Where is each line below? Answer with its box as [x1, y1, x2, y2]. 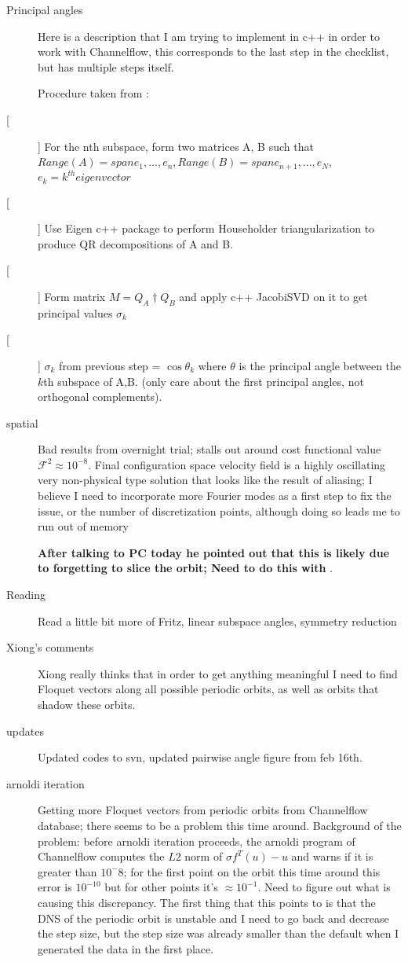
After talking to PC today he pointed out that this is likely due [38, 544, 390, 560]
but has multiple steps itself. [38, 58, 174, 75]
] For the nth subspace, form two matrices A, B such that [38, 138, 314, 154]
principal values [38, 304, 113, 321]
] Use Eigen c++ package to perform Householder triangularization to [38, 220, 375, 237]
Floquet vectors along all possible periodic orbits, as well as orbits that [38, 681, 379, 697]
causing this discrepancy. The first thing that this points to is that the [38, 894, 376, 910]
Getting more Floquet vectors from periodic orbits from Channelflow [38, 802, 368, 818]
